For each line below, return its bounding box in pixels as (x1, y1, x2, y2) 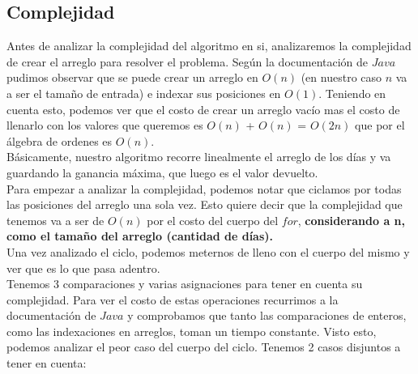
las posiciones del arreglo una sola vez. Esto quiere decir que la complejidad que (6, 196, 403, 213)
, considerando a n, (297, 211, 406, 228)
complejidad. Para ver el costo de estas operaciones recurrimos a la (6, 291, 339, 308)
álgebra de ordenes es (6, 132, 113, 149)
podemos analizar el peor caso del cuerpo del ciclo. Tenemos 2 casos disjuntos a (6, 338, 401, 355)
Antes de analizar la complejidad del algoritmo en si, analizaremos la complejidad (6, 37, 412, 54)
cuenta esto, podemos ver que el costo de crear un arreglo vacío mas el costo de (6, 100, 400, 117)
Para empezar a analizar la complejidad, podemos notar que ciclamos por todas (6, 180, 402, 197)
